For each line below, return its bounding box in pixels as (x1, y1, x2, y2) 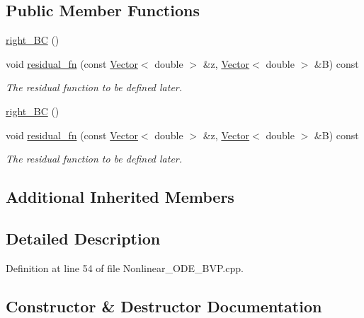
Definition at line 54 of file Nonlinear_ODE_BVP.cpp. (6, 260, 244, 275)
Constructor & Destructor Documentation (6, 295, 322, 317)
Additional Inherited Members (6, 186, 234, 208)
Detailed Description (6, 227, 161, 249)
